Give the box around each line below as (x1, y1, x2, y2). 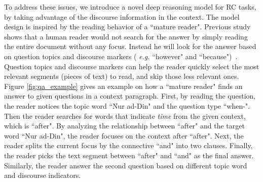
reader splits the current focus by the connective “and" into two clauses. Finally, (4, 140, 253, 151)
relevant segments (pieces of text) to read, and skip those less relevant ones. (4, 71, 239, 81)
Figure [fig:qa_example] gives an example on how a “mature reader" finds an (4, 80, 243, 91)
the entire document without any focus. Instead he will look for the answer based (4, 41, 256, 52)
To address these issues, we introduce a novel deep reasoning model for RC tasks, (4, 2, 256, 12)
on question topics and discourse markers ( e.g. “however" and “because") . (4, 51, 238, 61)
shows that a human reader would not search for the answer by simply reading (4, 31, 248, 41)
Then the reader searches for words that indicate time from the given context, (4, 110, 246, 121)
